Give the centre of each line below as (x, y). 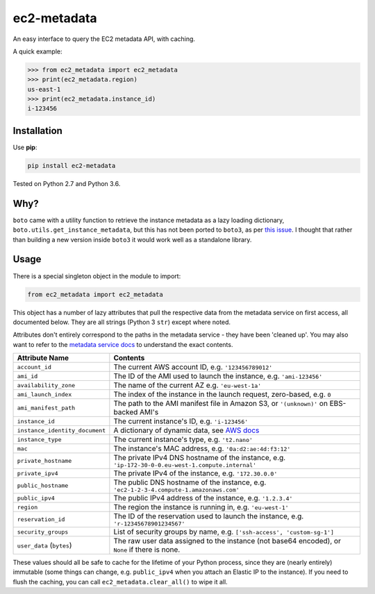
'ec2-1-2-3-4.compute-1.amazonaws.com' (176, 490)
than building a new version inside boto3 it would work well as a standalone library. (132, 239)
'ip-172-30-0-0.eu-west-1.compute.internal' (185, 465)
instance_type (39, 440)
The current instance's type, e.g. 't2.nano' (183, 439)
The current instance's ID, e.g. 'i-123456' (181, 421)
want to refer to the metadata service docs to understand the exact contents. (123, 344)
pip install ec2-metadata (72, 166)
